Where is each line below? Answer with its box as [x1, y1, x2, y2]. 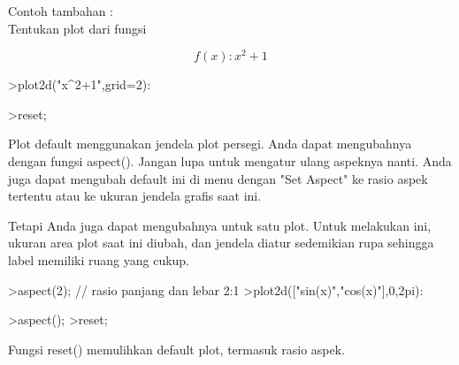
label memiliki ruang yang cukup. [8, 251, 190, 270]
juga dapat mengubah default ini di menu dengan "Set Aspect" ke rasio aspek [8, 169, 428, 187]
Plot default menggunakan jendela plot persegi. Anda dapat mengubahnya [8, 134, 412, 153]
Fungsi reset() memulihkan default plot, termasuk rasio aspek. [8, 339, 346, 358]
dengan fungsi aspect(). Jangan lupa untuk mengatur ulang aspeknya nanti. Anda [8, 152, 452, 171]
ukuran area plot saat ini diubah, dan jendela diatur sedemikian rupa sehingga [8, 233, 434, 252]
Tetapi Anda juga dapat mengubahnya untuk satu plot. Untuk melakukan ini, [8, 216, 432, 234]
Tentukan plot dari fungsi [8, 19, 147, 37]
